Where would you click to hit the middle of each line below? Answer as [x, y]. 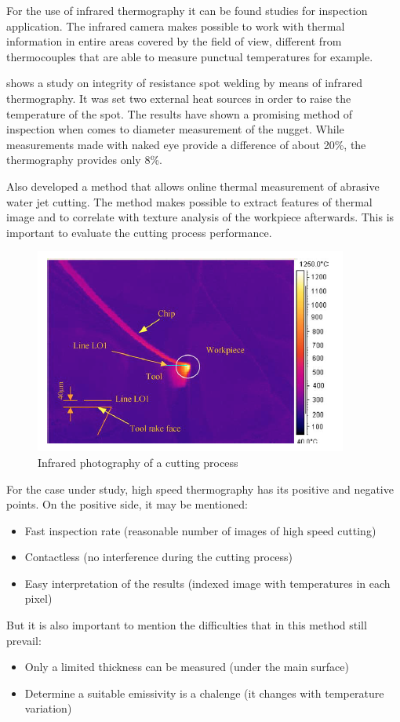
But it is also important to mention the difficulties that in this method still [187, 625]
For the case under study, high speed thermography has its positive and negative [200, 489]
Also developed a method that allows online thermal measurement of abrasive [193, 186]
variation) [48, 708]
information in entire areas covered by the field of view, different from [174, 41]
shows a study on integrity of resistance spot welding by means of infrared [185, 83]
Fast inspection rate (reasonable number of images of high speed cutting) [200, 530]
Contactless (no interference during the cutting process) [158, 557]
